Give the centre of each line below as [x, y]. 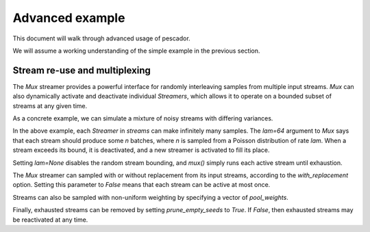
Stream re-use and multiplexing [82, 70]
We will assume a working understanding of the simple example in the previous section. [136, 51]
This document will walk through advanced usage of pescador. [102, 38]
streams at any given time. [50, 105]
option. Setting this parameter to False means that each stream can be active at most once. [141, 185]
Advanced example [69, 18]
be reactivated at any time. [50, 220]
